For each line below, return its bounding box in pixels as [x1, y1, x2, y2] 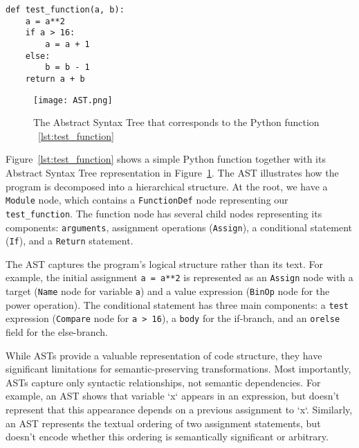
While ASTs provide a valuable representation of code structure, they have [6, 348, 322, 362]
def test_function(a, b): [6, 5, 125, 15]
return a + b [25, 73, 85, 84]
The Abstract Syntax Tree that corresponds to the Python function [33, 115, 320, 129]
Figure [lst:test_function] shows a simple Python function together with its [6, 152, 326, 166]
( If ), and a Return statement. [6, 233, 134, 248]
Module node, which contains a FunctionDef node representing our [6, 192, 288, 207]
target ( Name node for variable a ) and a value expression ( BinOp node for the [6, 284, 330, 298]
